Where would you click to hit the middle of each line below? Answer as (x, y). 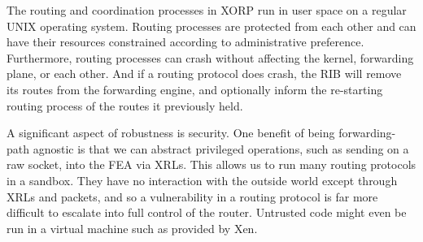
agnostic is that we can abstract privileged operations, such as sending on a (221, 148)
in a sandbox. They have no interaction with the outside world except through (202, 180)
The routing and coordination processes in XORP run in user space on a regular (207, 10)
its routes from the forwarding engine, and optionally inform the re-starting (195, 89)
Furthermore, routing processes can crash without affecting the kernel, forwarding (210, 57)
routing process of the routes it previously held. (125, 105)
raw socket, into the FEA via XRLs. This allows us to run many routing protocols (211, 164)
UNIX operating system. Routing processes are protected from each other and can (211, 26)
